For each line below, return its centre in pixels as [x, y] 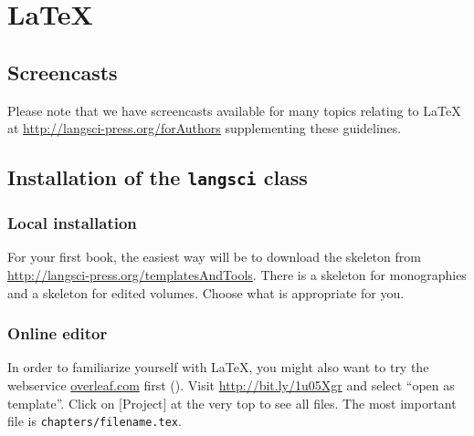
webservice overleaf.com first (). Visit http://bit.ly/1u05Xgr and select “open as [231, 384]
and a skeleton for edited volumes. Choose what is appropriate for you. [206, 292]
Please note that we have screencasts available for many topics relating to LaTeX [234, 110]
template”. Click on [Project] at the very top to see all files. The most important [232, 403]
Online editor [58, 333]
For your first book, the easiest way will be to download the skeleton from [214, 257]
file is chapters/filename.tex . [95, 421]
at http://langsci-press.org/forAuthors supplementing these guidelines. [205, 128]
